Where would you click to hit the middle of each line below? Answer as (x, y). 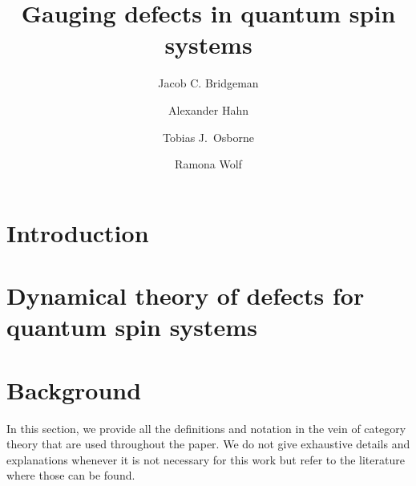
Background (74, 389)
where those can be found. (71, 475)
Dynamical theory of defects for (186, 296)
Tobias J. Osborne (208, 137)
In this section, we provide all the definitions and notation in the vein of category (206, 428)
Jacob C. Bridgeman (208, 83)
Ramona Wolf (208, 164)
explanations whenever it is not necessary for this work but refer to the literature (206, 459)
